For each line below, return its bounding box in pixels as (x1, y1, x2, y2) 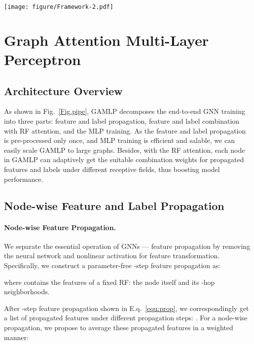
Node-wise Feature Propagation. (4, 222, 116, 232)
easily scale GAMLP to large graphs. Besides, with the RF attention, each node (4, 144, 245, 155)
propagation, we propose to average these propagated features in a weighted (4, 322, 233, 332)
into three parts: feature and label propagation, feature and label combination (4, 116, 240, 126)
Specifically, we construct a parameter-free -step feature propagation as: (4, 260, 221, 270)
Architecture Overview (4, 83, 123, 98)
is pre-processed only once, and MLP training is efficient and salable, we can (4, 135, 235, 145)
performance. (4, 173, 43, 184)
